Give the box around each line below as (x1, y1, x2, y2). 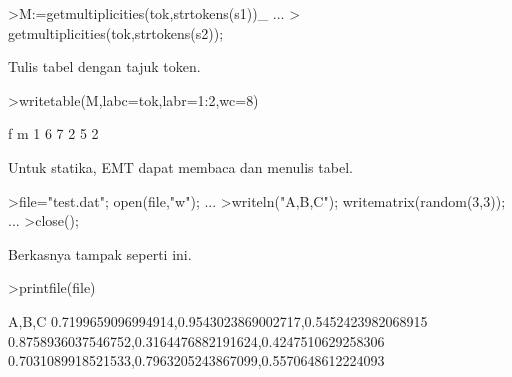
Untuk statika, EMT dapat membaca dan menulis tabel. (8, 156, 353, 177)
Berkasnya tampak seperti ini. (8, 243, 192, 264)
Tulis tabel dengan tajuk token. (8, 56, 201, 77)
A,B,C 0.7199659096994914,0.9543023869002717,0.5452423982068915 (8, 310, 428, 331)
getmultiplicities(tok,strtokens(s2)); (8, 22, 224, 43)
